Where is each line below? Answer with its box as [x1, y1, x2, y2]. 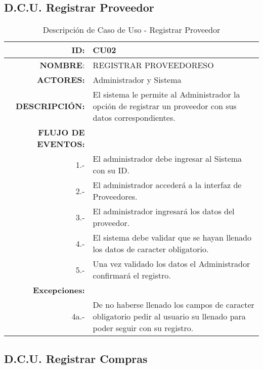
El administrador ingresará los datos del [93, 205, 235, 217]
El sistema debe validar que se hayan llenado [93, 232, 252, 244]
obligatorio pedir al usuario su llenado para [93, 310, 246, 322]
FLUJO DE [38, 126, 85, 139]
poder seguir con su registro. [93, 322, 194, 334]
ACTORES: [37, 74, 85, 86]
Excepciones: [32, 284, 85, 296]
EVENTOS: [37, 138, 85, 150]
